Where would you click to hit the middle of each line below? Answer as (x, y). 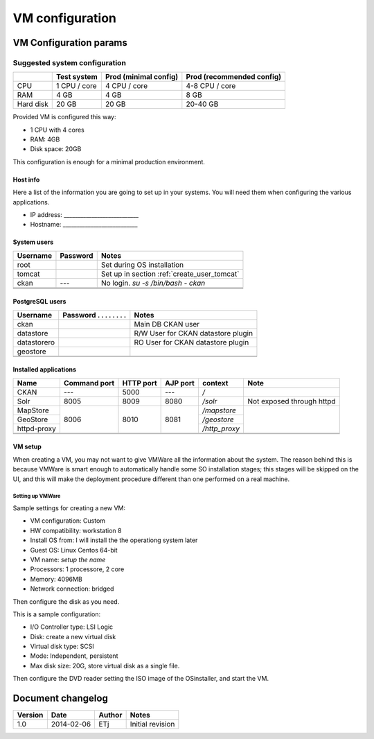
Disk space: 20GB (56, 149)
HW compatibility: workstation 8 (76, 530)
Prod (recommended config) (234, 77)
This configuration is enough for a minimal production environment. (109, 162)
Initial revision (152, 724)
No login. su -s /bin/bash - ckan (153, 283)
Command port (89, 383)
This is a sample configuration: (57, 614)
